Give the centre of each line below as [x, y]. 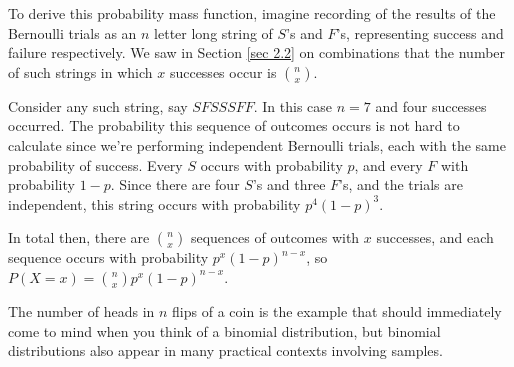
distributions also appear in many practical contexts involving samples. [225, 350]
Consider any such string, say [98, 105]
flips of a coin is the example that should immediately [337, 310]
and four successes [431, 105]
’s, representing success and [420, 32]
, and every [388, 164]
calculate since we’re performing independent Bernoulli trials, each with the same [257, 144]
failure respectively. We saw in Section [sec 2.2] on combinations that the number [257, 52]
